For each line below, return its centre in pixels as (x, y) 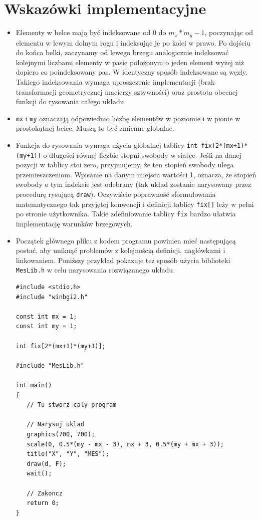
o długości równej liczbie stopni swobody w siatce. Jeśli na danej (142, 155)
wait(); (39, 474)
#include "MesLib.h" (50, 365)
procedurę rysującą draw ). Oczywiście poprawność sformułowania (116, 194)
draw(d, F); (47, 464)
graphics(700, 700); (61, 434)
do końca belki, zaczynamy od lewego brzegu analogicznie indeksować (122, 52)
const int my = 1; (46, 326)
